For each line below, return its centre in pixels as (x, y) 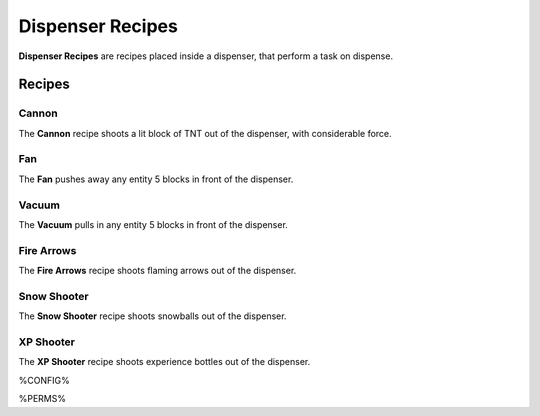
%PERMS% (42, 399)
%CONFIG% (44, 380)
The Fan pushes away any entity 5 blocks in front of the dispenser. (156, 179)
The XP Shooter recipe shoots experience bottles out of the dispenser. (164, 362)
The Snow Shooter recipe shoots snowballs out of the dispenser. (152, 316)
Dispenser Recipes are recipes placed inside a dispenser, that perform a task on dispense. (206, 56)
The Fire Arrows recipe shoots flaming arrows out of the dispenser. (157, 271)
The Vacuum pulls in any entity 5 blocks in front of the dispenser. (153, 224)
